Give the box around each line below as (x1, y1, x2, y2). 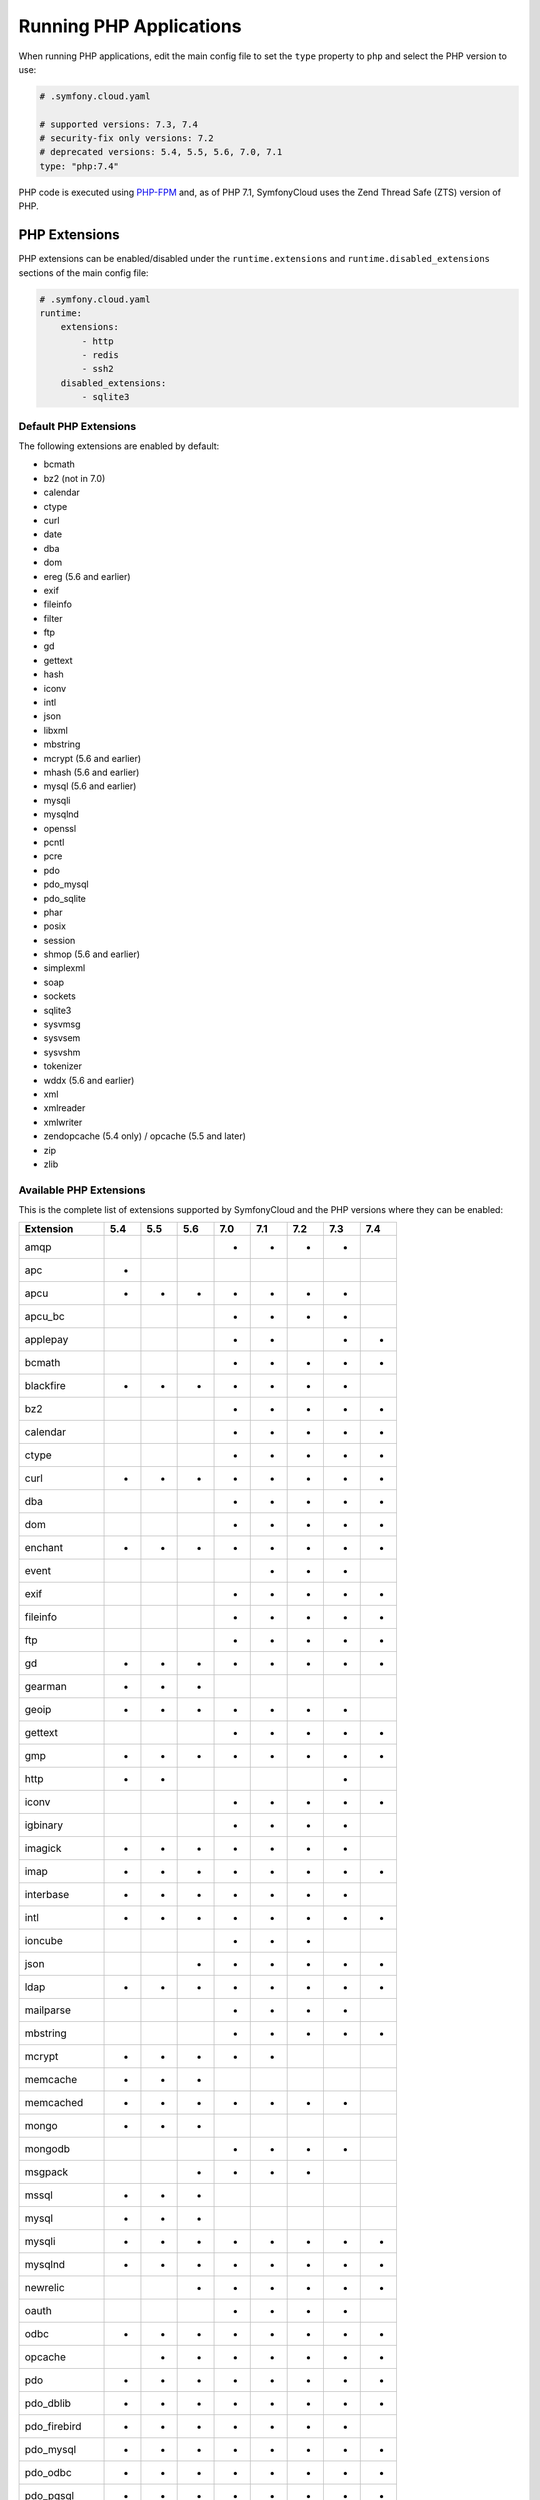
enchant (24, 1541, 64, 1555)
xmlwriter (43, 1116, 83, 1128)
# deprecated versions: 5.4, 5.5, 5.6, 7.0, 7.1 (39, 146, 283, 158)
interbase (24, 1888, 70, 1902)
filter (43, 612, 64, 624)
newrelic (24, 2281, 65, 2295)
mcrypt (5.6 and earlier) (43, 752, 142, 764)
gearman (24, 1680, 67, 1694)
